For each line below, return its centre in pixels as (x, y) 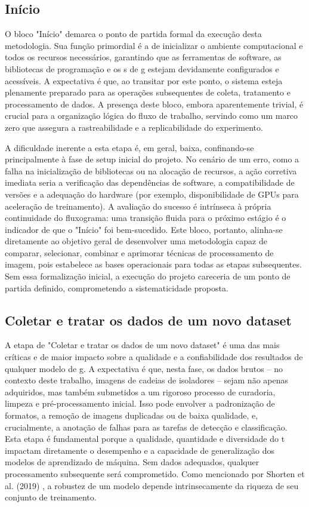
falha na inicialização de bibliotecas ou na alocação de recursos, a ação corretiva (151, 170)
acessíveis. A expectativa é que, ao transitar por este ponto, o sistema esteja (144, 80)
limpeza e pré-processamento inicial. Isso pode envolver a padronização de (140, 403)
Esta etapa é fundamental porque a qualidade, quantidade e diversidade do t (145, 439)
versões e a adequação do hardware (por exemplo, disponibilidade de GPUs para (152, 194)
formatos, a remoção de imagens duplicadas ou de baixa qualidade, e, (132, 415)
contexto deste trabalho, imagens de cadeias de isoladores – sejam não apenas (147, 380)
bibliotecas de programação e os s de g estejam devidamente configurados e (142, 68)
